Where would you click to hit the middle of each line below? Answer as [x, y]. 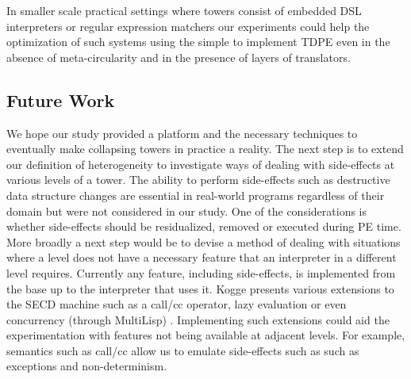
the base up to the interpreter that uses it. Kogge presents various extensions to [200, 288]
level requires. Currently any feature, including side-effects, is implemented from [201, 272]
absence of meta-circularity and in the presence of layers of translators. [179, 57]
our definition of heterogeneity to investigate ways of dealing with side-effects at [201, 164]
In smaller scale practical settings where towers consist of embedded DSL [184, 10]
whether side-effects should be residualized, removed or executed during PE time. [204, 226]
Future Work [61, 100]
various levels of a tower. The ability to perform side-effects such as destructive [198, 180]
